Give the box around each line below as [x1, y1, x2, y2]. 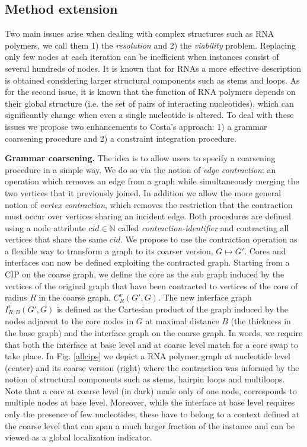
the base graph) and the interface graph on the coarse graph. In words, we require [5, 326, 303, 339]
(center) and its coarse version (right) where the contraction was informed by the [5, 361, 299, 373]
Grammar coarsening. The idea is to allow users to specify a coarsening [5, 152, 276, 164]
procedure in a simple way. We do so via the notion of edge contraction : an [5, 163, 276, 175]
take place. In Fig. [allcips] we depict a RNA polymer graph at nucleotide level [5, 350, 290, 362]
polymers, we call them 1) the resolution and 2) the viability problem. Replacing [5, 39, 296, 51]
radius [5, 291, 27, 304]
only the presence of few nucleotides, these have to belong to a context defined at [5, 408, 300, 420]
